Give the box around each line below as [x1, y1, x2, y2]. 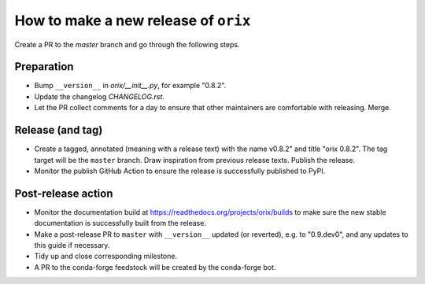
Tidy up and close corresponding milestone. [34, 252, 177, 261]
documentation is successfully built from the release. [34, 219, 206, 228]
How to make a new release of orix [14, 12, 251, 29]
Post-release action [14, 186, 113, 200]
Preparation [14, 60, 74, 74]
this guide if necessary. [34, 241, 110, 249]
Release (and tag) [14, 124, 103, 137]
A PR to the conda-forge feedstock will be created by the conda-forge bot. [34, 262, 276, 271]
